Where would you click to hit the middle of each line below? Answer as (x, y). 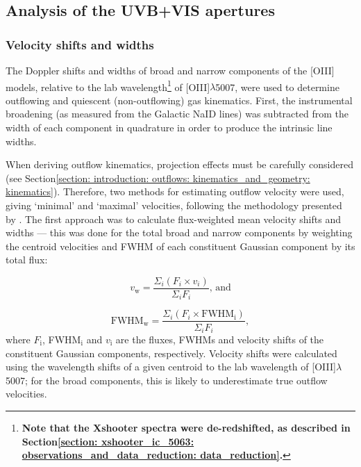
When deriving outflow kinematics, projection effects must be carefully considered (179, 164)
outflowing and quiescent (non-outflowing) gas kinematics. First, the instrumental (179, 100)
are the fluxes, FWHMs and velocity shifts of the (220, 339)
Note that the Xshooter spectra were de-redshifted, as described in (186, 427)
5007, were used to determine (277, 87)
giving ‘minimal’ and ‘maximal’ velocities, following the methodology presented (174, 205)
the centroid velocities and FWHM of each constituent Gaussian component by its (180, 246)
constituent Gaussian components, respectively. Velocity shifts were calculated (171, 353)
